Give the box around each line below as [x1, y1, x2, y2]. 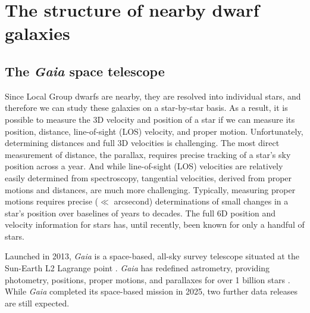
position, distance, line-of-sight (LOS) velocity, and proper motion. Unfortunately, [5, 125, 303, 137]
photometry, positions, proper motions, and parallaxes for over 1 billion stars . [5, 273, 290, 286]
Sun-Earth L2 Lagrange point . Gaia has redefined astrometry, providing [5, 262, 270, 274]
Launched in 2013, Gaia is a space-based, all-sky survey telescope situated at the [5, 250, 299, 262]
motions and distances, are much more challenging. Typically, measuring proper [5, 183, 296, 196]
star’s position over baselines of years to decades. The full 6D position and [5, 206, 276, 219]
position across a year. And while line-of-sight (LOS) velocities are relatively [5, 160, 283, 172]
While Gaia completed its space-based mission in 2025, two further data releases [5, 285, 298, 297]
